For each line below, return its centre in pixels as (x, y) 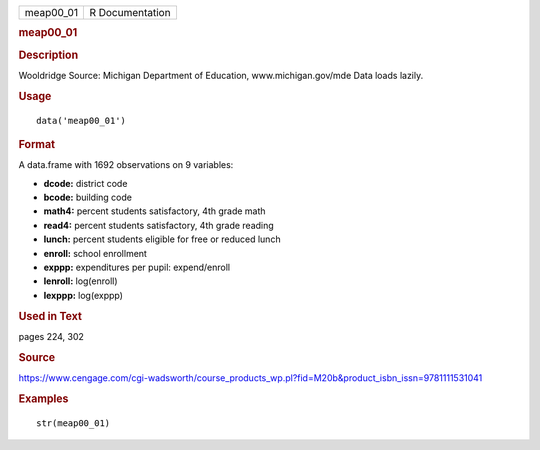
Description (48, 55)
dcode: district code (85, 183)
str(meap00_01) (73, 423)
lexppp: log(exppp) (83, 295)
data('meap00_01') (81, 120)
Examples (43, 398)
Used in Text (50, 316)
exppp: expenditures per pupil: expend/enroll (137, 267)
